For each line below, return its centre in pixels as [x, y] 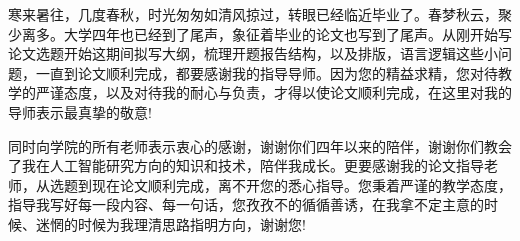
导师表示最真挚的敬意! [80, 111]
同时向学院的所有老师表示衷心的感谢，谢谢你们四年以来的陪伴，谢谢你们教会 [260, 145]
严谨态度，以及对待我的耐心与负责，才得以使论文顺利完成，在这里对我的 [273, 92]
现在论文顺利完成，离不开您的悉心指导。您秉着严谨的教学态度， [301, 184]
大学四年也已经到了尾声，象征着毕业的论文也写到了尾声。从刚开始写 [287, 33]
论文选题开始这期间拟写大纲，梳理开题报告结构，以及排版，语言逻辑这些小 [253, 53]
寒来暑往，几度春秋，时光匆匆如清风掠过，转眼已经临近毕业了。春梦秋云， [253, 14]
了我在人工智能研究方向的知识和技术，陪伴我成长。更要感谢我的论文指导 [246, 165]
